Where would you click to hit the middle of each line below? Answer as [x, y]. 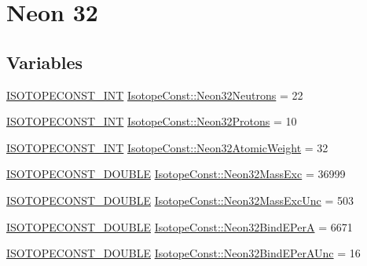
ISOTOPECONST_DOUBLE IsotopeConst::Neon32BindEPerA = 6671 [180, 226]
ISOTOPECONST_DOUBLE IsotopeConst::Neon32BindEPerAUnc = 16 [183, 253]
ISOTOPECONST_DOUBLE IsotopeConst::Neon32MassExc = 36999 [176, 174]
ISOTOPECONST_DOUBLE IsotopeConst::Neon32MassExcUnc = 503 [180, 200]
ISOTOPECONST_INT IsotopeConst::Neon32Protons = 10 [152, 121]
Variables [45, 62]
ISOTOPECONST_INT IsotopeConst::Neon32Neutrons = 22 [155, 95]
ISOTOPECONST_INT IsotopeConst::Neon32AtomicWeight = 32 [167, 147]
